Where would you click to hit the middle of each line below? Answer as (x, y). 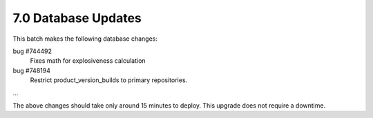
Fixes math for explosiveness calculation (88, 61)
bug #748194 (32, 70)
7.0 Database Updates (77, 18)
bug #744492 (32, 51)
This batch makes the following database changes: (85, 39)
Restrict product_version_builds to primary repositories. (109, 80)
